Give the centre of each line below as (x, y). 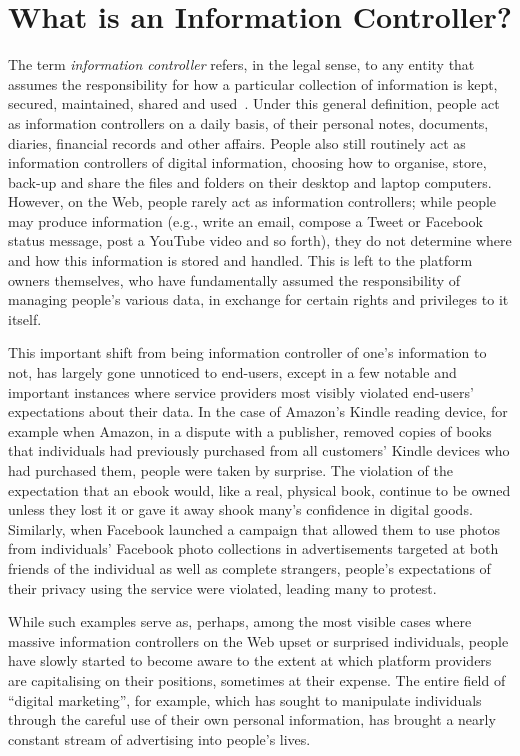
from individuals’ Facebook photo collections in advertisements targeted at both (253, 548)
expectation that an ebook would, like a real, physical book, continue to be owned (259, 489)
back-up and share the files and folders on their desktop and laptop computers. (250, 181)
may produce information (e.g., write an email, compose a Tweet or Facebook (245, 220)
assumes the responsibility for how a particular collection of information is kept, (253, 83)
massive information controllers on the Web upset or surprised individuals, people (258, 640)
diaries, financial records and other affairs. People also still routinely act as (237, 142)
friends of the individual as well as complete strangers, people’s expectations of (249, 567)
